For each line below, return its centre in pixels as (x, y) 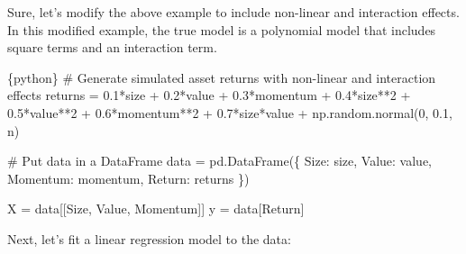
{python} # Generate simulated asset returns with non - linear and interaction (222, 77)
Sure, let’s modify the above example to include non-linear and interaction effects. (233, 12)
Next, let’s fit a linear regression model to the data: (149, 238)
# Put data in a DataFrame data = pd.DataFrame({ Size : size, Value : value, (220, 161)
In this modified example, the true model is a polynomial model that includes (222, 29)
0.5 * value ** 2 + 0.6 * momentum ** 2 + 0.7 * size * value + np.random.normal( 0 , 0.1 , (230, 112)
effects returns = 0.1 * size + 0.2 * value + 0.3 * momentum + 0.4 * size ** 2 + (209, 95)
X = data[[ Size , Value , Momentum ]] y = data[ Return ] (156, 209)
